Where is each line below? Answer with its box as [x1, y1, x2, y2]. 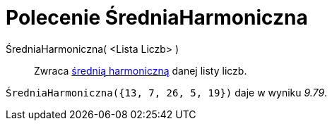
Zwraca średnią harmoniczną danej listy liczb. [34, 64, 247, 77]
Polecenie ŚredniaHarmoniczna [6, 6, 308, 30]
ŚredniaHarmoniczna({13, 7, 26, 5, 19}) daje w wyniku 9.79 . [6, 86, 328, 99]
